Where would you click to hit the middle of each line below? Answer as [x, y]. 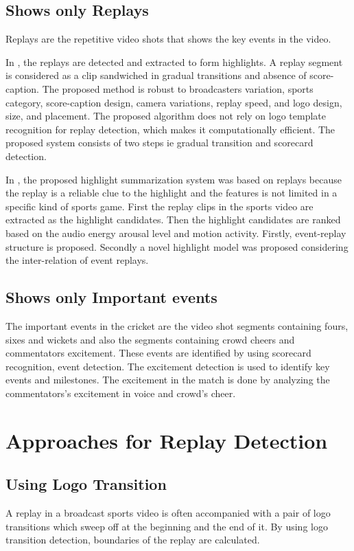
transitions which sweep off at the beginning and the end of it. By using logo [167, 526]
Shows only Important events [111, 297]
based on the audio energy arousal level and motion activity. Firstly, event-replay [176, 233]
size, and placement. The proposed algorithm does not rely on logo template [166, 116]
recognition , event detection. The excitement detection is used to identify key [168, 366]
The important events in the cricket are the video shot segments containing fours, [177, 325]
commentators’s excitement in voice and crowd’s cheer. [121, 393]
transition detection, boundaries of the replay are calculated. [133, 540]
